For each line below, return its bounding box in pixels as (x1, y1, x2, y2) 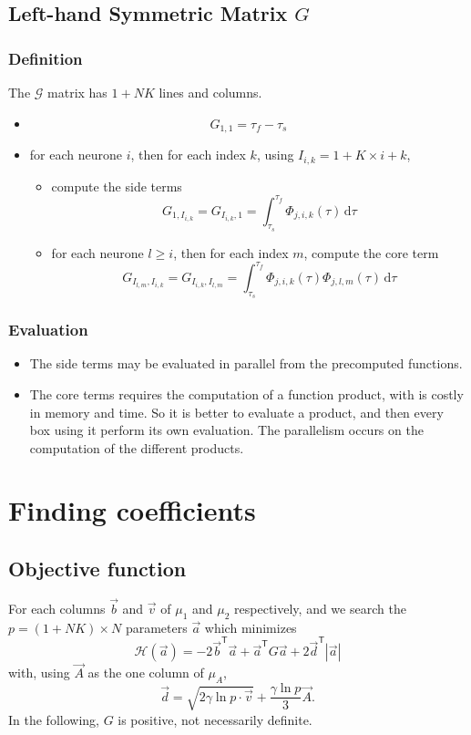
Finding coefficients (8, 492, 256, 529)
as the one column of (87, 663, 204, 682)
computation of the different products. (29, 438, 244, 457)
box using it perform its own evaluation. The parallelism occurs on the (29, 420, 424, 440)
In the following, (8, 709, 99, 729)
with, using (8, 663, 70, 682)
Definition (8, 47, 83, 69)
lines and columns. (159, 83, 262, 101)
